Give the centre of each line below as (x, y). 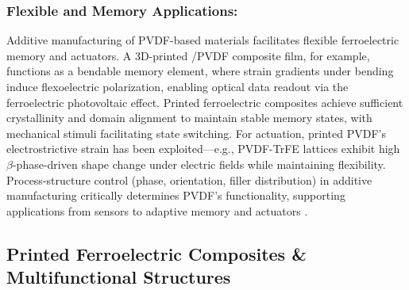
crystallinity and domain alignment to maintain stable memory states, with (189, 118)
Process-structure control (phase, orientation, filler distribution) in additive (189, 179)
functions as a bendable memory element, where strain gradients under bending (200, 71)
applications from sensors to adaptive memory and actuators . (157, 210)
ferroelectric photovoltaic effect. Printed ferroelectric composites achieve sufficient (205, 102)
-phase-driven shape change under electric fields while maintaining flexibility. (199, 164)
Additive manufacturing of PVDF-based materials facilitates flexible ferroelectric (203, 40)
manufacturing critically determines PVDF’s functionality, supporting (176, 195)
